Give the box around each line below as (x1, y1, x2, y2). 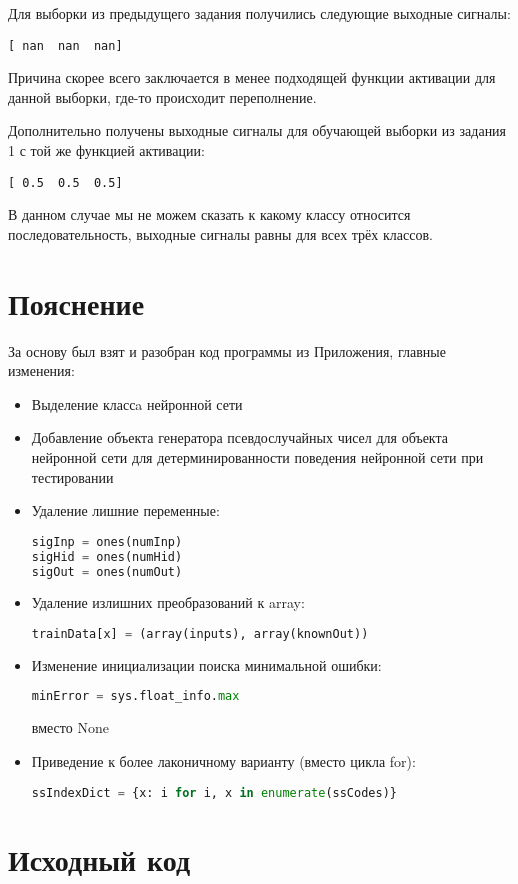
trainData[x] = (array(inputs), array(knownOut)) (31, 626, 369, 641)
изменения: (8, 360, 75, 381)
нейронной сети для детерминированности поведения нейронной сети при (31, 446, 484, 467)
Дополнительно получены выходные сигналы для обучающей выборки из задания (8, 120, 507, 141)
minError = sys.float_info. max (31, 689, 240, 704)
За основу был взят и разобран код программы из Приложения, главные (8, 340, 446, 361)
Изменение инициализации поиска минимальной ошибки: (31, 654, 382, 675)
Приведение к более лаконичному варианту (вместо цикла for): (31, 750, 416, 771)
